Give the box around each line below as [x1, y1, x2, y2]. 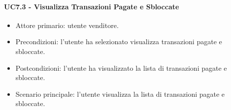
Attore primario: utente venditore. [15, 20, 119, 30]
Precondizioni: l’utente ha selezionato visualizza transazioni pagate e [15, 36, 222, 47]
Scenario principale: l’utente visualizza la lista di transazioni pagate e [15, 88, 225, 99]
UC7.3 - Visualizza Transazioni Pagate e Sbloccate [4, 1, 179, 11]
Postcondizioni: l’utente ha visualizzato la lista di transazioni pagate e [15, 62, 227, 73]
